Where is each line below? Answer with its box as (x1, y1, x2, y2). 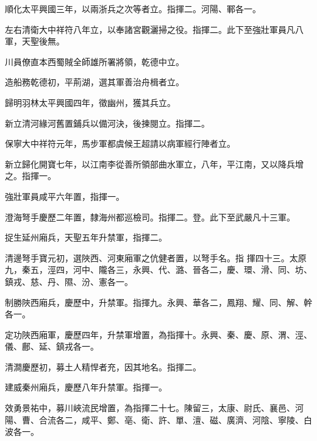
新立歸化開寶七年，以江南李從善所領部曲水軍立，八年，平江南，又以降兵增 (5, 157, 304, 170)
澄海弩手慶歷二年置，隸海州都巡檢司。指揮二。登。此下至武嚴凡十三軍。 (5, 210, 295, 223)
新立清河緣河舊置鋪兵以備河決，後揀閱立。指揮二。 (5, 116, 210, 129)
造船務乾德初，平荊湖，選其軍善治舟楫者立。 (5, 76, 184, 88)
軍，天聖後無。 (5, 35, 65, 48)
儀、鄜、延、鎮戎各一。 (5, 340, 99, 353)
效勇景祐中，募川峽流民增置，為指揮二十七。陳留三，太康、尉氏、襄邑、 (5, 401, 295, 414)
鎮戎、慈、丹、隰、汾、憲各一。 (5, 275, 133, 288)
